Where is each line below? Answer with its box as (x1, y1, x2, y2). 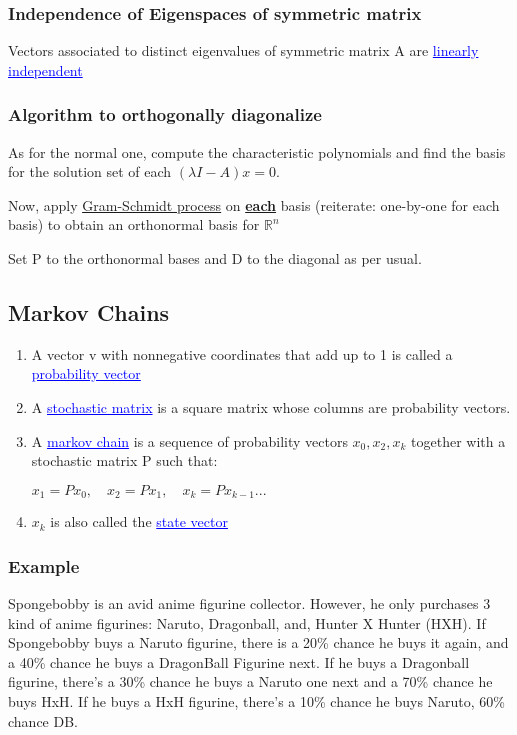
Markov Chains (8, 296, 170, 327)
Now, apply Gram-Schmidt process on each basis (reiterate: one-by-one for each (8, 194, 500, 215)
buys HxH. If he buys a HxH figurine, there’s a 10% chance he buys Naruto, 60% (8, 691, 506, 711)
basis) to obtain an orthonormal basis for (8, 214, 260, 235)
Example (8, 553, 80, 578)
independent (8, 59, 83, 80)
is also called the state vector (50, 511, 228, 532)
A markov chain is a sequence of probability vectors (31, 430, 348, 451)
